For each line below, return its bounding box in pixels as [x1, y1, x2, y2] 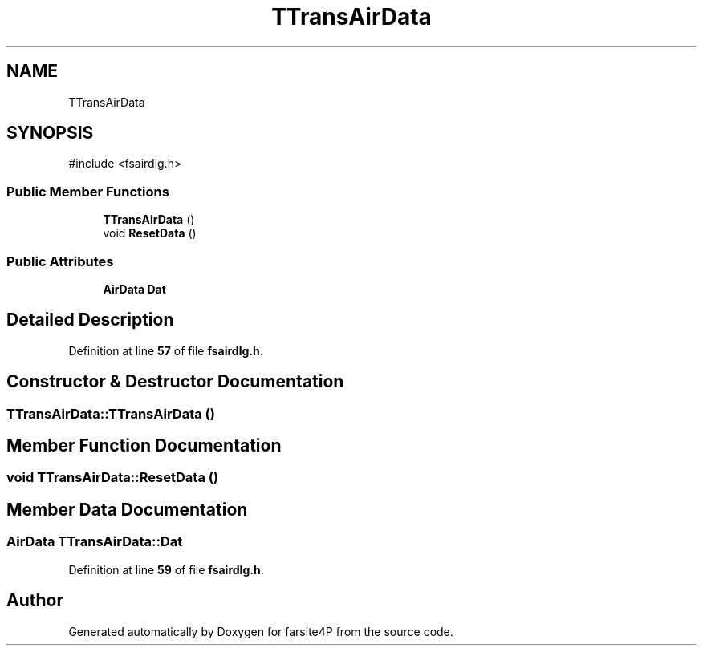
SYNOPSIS [6, 123, 94, 144]
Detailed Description [6, 310, 174, 330]
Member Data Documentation [6, 499, 248, 520]
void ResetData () [103, 226, 197, 241]
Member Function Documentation [6, 435, 282, 456]
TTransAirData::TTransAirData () [6, 405, 215, 422]
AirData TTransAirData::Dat [6, 533, 183, 550]
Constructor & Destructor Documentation [6, 371, 344, 392]
